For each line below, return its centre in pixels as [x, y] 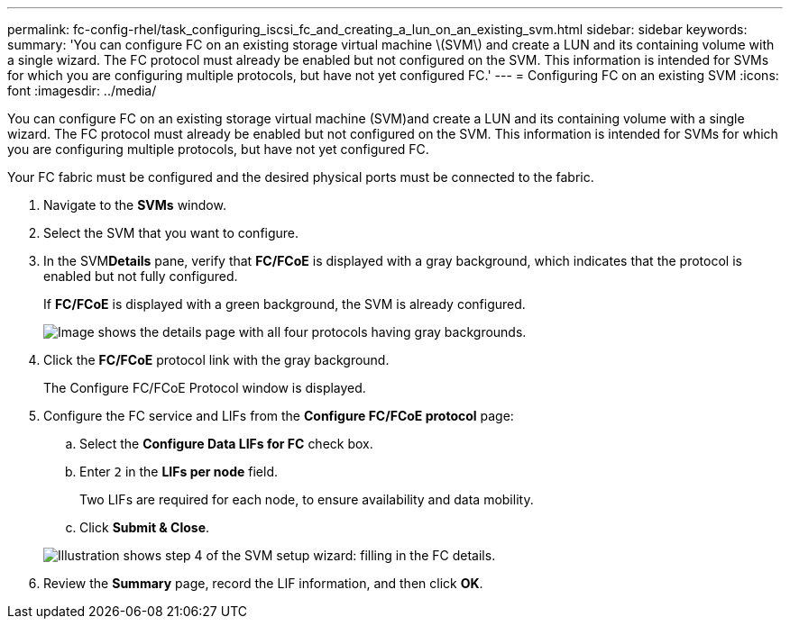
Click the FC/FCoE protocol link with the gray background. [216, 360]
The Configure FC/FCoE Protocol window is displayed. [205, 388]
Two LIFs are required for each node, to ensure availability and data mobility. [307, 499]
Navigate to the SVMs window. [135, 205]
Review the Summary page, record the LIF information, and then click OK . [263, 583]
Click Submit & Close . [145, 527]
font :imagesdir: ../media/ [82, 91]
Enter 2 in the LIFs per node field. [179, 472]
